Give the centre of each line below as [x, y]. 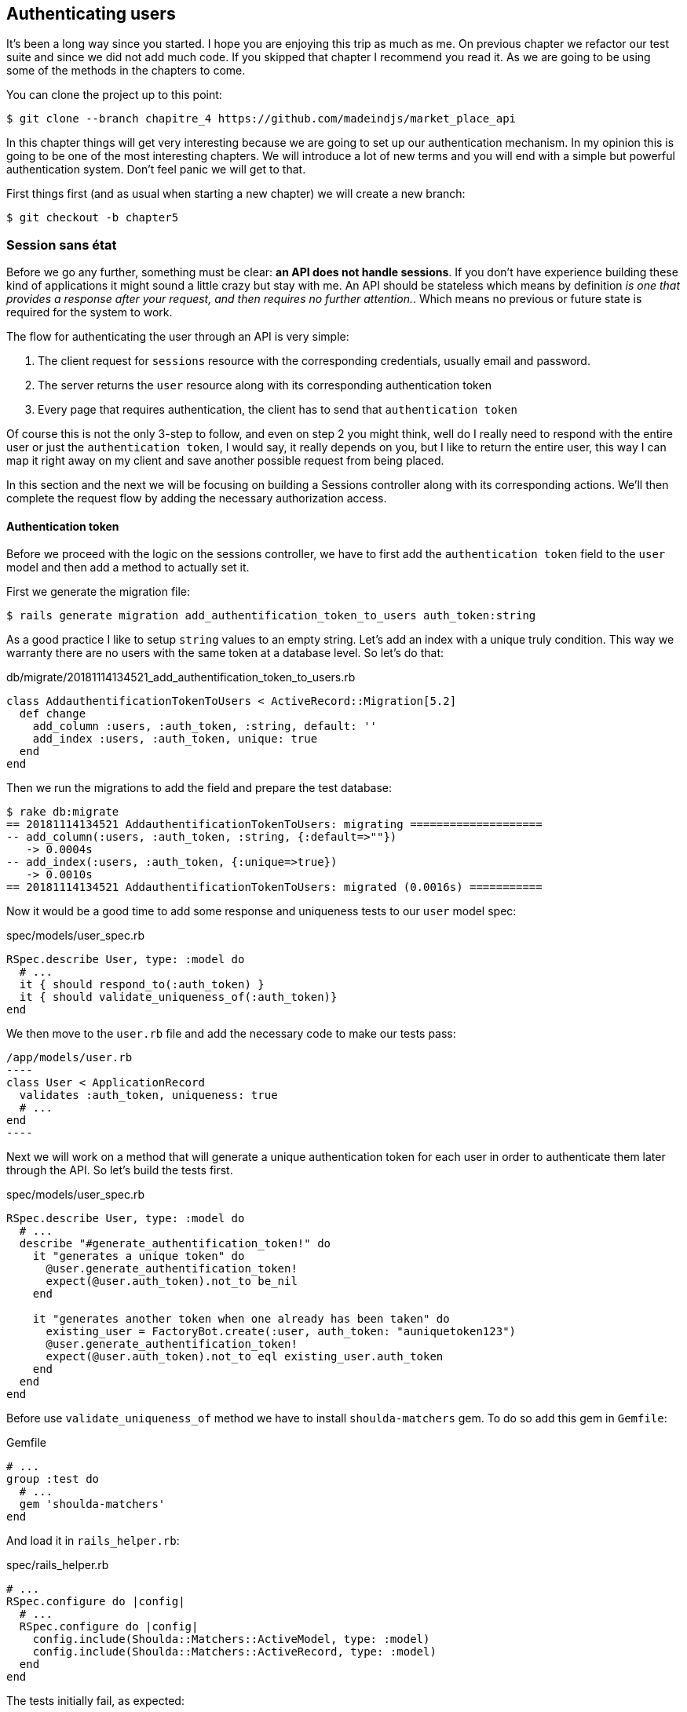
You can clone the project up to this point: [114, 95]
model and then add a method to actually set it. [128, 568]
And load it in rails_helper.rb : [93, 1541]
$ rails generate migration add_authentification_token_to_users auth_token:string [271, 616]
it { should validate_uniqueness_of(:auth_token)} [178, 997]
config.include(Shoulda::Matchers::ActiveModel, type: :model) [231, 1639]
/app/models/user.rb [69, 1058]
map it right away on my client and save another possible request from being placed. [225, 461]
